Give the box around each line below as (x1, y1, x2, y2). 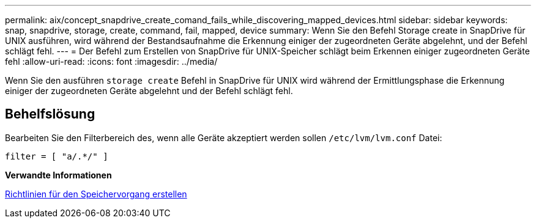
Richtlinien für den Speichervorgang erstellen (5, 188, 187, 199)
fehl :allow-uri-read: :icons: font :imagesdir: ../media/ (5, 56, 218, 67)
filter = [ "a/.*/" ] (5, 151, 108, 161)
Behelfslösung (5, 106, 95, 122)
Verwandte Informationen (5, 169, 112, 180)
